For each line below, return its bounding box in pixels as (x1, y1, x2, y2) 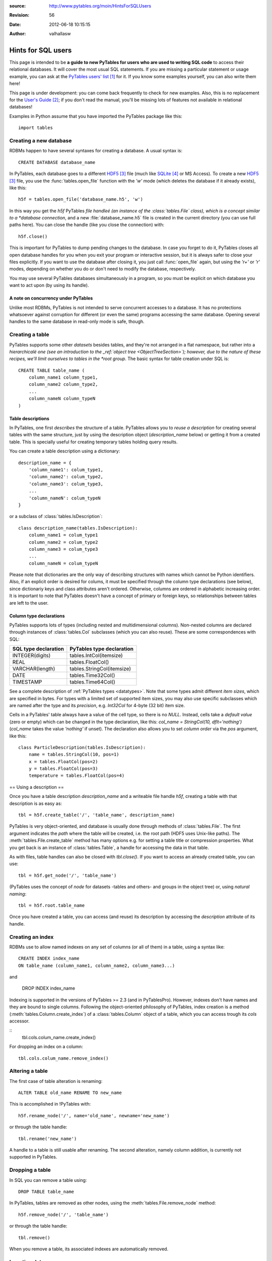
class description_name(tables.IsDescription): (18, 525, 138, 531)
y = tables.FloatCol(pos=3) (28, 766, 98, 772)
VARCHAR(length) (12, 665, 55, 672)
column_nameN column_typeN (28, 396, 96, 402)
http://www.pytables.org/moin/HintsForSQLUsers (49, 3, 151, 9)
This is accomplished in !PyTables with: (9, 1101, 91, 1107)
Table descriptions (9, 415, 50, 421)
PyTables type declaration (70, 646, 133, 653)
